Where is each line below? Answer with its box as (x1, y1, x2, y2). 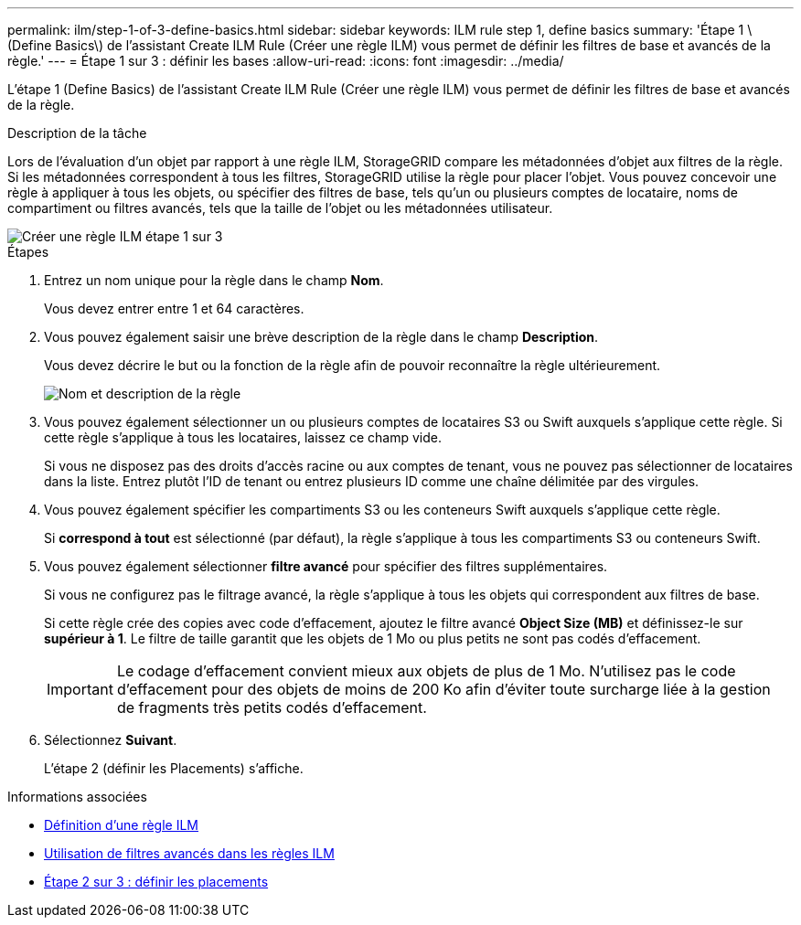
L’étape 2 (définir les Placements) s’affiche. (44, 760, 304, 776)
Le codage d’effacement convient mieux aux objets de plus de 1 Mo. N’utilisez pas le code (116, 662, 736, 680)
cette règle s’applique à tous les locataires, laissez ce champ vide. (44, 430, 442, 445)
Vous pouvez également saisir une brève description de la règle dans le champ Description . (44, 329, 599, 345)
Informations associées (7, 789, 147, 804)
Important (47, 680, 113, 698)
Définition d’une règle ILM (44, 817, 198, 833)
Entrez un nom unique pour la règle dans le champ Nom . (44, 272, 384, 288)
